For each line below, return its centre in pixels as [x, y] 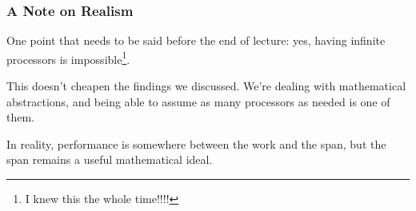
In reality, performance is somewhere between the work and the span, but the [196, 143]
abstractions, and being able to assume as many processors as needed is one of [198, 101]
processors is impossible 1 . [68, 58]
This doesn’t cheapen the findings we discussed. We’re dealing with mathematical [206, 86]
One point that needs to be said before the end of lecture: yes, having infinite [196, 40]
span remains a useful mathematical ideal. [110, 159]
